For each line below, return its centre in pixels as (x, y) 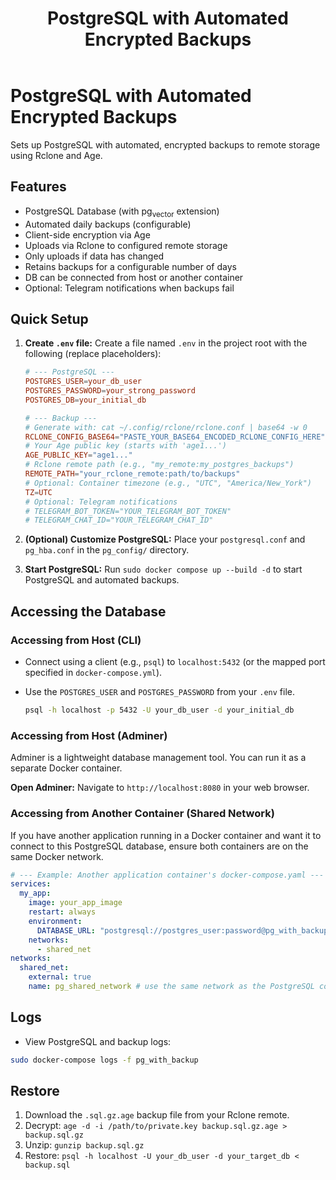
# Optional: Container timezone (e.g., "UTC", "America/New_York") (168, 483)
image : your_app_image (75, 903)
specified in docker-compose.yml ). (93, 673)
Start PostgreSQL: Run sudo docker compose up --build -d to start (163, 569)
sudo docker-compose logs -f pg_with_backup (104, 1060)
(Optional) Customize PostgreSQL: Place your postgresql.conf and (165, 539)
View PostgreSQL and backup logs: (98, 1041)
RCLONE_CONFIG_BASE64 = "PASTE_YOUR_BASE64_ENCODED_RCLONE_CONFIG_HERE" (175, 437)
